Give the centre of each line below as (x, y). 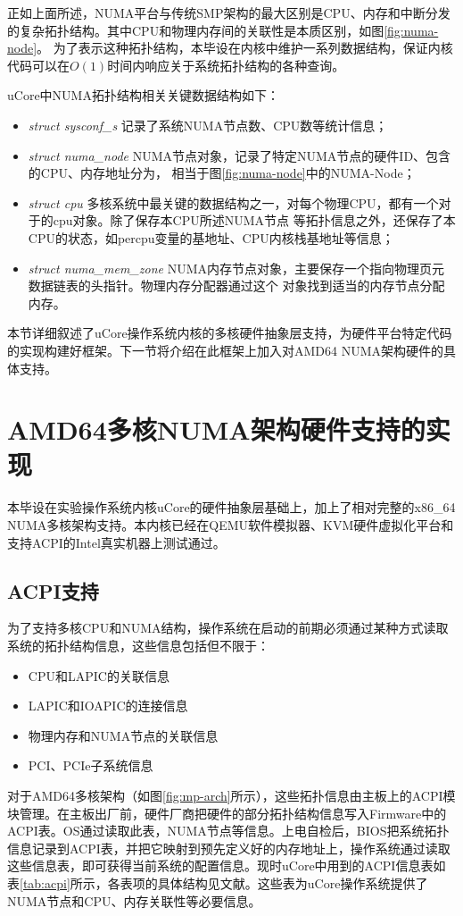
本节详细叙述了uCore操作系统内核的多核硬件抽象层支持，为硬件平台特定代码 (230, 333)
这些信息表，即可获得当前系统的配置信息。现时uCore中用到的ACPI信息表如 (227, 866)
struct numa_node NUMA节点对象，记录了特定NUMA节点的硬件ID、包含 (240, 155)
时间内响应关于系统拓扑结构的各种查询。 (226, 65)
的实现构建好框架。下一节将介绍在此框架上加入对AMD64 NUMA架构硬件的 (226, 350)
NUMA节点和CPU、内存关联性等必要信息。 (134, 900)
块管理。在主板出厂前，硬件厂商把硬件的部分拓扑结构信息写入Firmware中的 (227, 813)
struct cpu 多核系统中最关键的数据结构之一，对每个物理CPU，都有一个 (233, 202)
